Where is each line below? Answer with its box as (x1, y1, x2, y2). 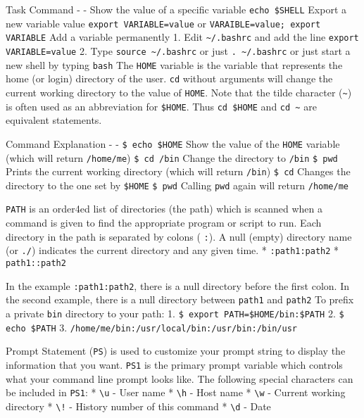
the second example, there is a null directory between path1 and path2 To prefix (6, 292, 354, 307)
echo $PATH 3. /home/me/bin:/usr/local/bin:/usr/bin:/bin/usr (6, 319, 297, 334)
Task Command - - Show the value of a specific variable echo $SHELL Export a (6, 2, 346, 16)
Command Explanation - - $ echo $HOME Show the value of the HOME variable (6, 136, 340, 151)
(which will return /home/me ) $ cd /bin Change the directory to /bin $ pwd (6, 150, 338, 165)
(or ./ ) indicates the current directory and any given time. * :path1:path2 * (6, 243, 339, 258)
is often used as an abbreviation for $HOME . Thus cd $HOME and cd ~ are (6, 99, 317, 113)
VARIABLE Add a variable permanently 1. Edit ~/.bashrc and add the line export (6, 30, 359, 44)
